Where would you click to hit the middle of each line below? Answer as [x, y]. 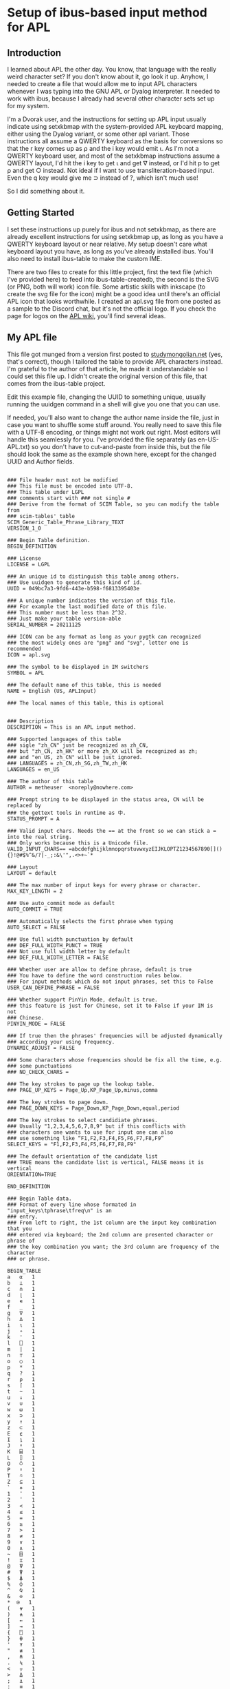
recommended [24, 649]
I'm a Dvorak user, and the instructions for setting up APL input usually [107, 119]
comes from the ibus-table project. [56, 383]
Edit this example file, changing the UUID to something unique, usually [106, 397]
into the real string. [39, 837]
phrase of [21, 1241]
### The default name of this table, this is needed [84, 685]
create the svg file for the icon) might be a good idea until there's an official [114, 293]
